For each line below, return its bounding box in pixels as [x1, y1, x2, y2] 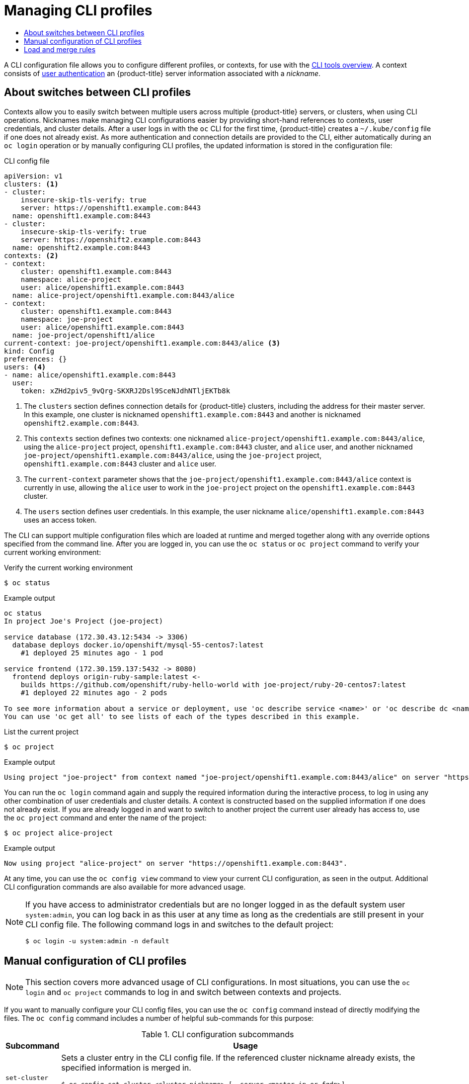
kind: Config [4, 347, 55, 355]
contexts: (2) [4, 251, 59, 260]
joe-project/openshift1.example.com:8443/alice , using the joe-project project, [24, 451, 321, 459]
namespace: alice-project [20, 275, 122, 283]
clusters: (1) [4, 180, 59, 188]
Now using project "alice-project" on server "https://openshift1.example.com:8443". [4, 859, 348, 867]
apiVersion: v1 [4, 172, 63, 180]
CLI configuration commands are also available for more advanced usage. [4, 882, 246, 891]
